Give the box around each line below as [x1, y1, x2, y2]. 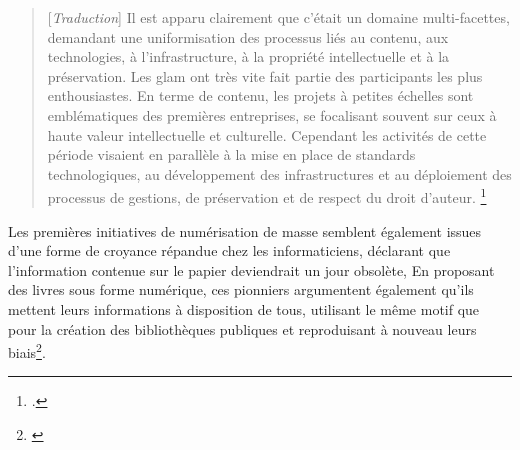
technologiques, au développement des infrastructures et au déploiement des [47, 163, 512, 184]
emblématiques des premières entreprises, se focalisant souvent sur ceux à [47, 104, 497, 125]
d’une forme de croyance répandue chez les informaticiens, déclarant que [8, 240, 451, 261]
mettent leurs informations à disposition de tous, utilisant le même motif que [8, 298, 480, 319]
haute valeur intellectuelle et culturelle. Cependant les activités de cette [47, 124, 487, 145]
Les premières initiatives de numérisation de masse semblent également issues [8, 220, 482, 241]
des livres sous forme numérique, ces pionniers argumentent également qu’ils [8, 279, 474, 300]
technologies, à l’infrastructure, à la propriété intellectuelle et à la [47, 46, 450, 67]
